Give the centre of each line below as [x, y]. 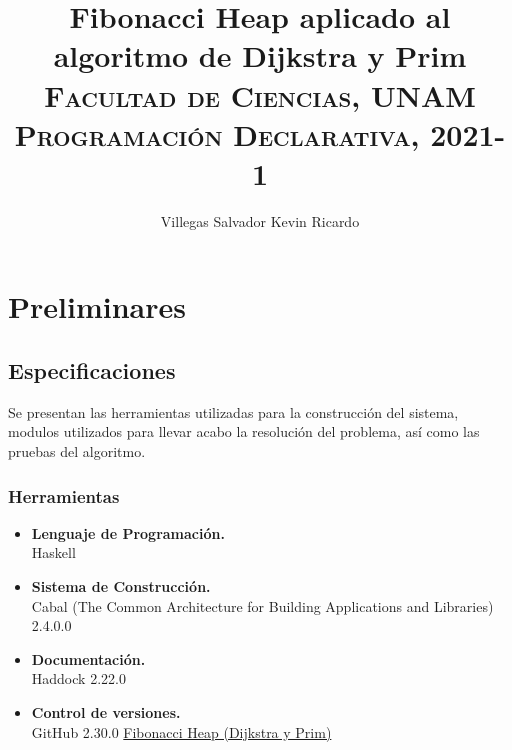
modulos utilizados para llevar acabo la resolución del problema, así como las [244, 431]
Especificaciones [92, 370]
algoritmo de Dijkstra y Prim [260, 55]
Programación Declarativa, [217, 133]
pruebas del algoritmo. [77, 451]
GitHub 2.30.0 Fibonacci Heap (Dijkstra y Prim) [181, 731]
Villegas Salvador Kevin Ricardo [260, 220]
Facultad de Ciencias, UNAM [260, 94]
